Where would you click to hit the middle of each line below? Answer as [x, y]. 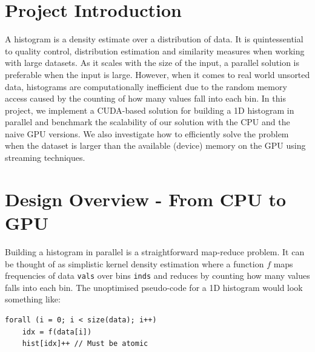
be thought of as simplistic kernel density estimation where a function [134, 263]
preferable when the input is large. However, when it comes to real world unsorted [157, 74]
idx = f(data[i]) [57, 332]
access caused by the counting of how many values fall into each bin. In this [145, 98]
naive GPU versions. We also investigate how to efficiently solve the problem [147, 133]
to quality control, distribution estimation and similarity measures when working [155, 51]
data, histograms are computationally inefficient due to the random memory [146, 86]
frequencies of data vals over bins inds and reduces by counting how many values [157, 275]
